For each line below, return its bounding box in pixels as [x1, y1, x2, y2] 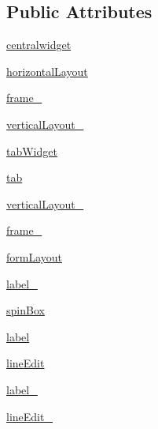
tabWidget [6, 142, 57, 159]
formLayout [6, 248, 63, 265]
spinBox [6, 302, 45, 318]
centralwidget [6, 36, 72, 53]
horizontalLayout [6, 62, 88, 79]
